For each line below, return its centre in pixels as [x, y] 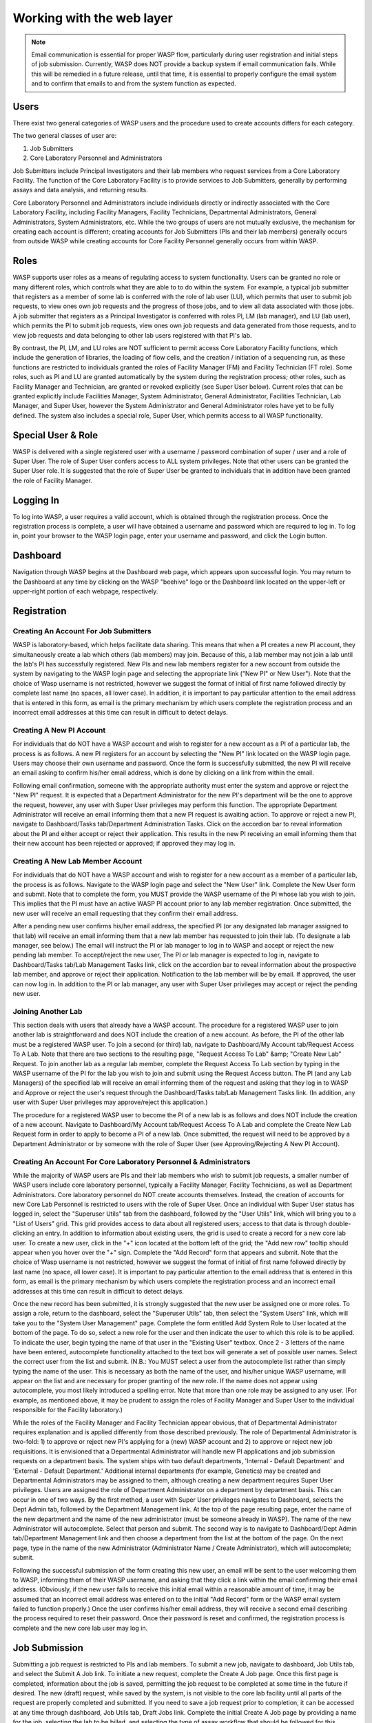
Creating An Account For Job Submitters [82, 631]
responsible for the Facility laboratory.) [68, 1410]
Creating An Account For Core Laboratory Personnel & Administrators [132, 1161]
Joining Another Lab [48, 1011]
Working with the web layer [93, 18]
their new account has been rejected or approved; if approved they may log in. [124, 844]
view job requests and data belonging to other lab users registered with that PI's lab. [132, 335]
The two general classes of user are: [65, 136]
